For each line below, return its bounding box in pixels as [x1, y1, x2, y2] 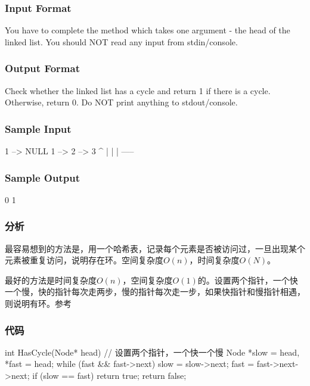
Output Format [5, 61, 80, 76]
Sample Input [5, 121, 72, 136]
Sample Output [5, 170, 80, 185]
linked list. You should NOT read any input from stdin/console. [5, 35, 238, 48]
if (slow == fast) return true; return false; [32, 369, 187, 382]
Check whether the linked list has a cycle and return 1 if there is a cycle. [5, 84, 271, 96]
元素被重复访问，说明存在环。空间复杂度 [5, 254, 163, 266]
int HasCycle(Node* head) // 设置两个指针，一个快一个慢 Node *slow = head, [5, 345, 300, 358]
